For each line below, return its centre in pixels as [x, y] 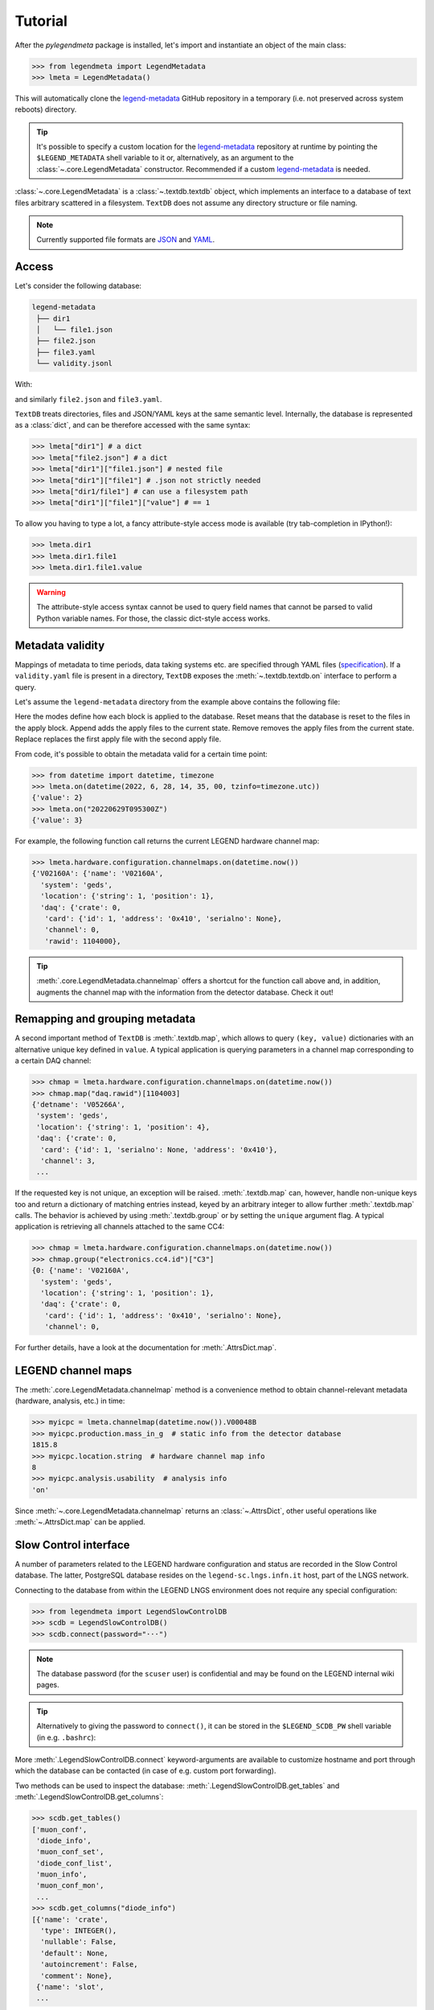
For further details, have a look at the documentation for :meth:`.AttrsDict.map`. [146, 1348]
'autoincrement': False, [89, 1965]
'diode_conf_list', [74, 1863]
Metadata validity [60, 645]
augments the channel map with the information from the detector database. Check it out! [185, 992]
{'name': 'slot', [70, 1987]
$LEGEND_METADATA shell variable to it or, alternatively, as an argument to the [165, 158]
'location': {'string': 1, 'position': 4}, [123, 1127]
